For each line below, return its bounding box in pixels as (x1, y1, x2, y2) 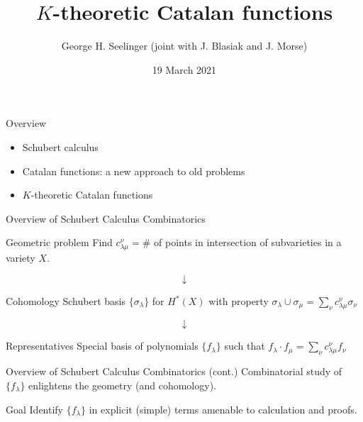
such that (224, 338, 265, 353)
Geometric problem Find (6, 235, 113, 250)
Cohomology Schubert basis (6, 294, 125, 309)
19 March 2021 (152, 62, 217, 77)
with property (208, 294, 269, 309)
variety (6, 250, 35, 265)
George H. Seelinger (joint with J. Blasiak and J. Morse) (61, 38, 308, 53)
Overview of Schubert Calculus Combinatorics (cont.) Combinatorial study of (6, 364, 342, 379)
